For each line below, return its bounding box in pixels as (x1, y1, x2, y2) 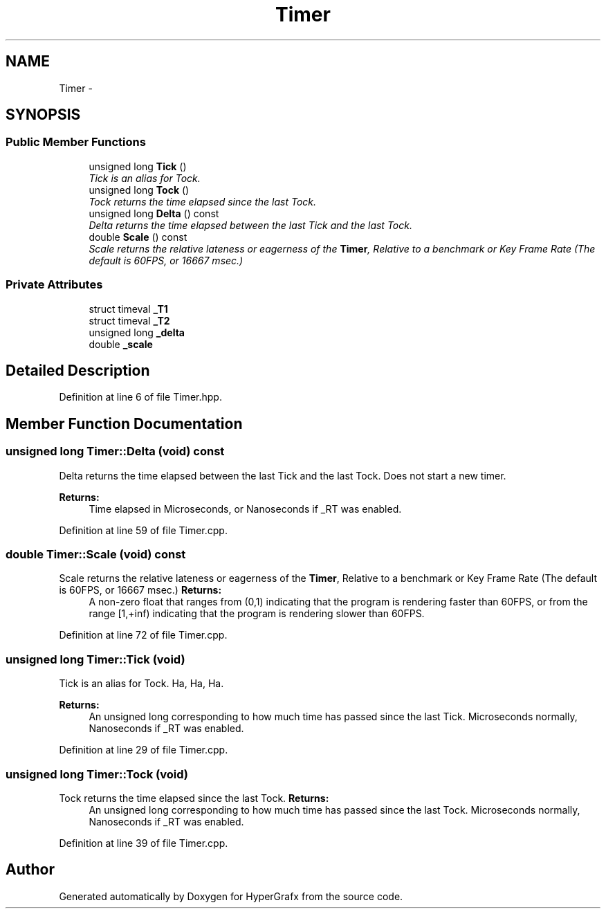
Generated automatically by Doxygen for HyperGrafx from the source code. (59, 890, 403, 902)
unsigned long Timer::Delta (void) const (6, 444, 225, 459)
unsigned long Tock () (89, 183, 190, 196)
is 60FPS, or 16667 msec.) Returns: (59, 584, 222, 596)
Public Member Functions (6, 135, 146, 149)
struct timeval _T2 (89, 314, 170, 327)
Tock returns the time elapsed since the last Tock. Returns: (59, 792, 329, 804)
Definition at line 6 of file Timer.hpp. (59, 391, 222, 403)
